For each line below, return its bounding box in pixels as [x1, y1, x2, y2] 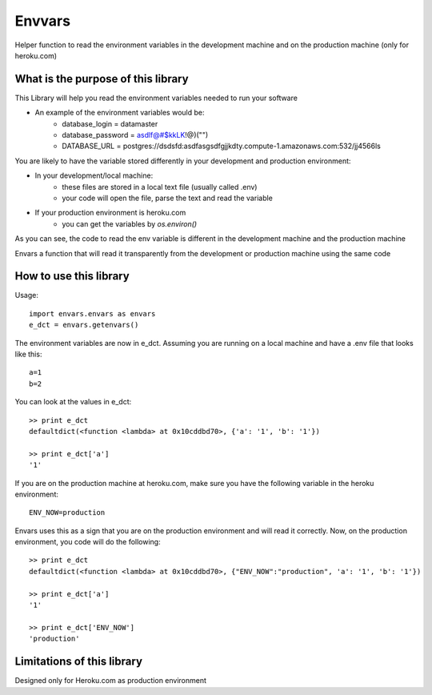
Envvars [14, 12, 71, 30]
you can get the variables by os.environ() [62, 219, 198, 228]
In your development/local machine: [34, 171, 154, 180]
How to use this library [14, 269, 130, 283]
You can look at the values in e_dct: [14, 397, 132, 407]
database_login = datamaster [62, 119, 158, 128]
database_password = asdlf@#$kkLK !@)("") [62, 131, 209, 140]
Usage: [14, 291, 39, 300]
